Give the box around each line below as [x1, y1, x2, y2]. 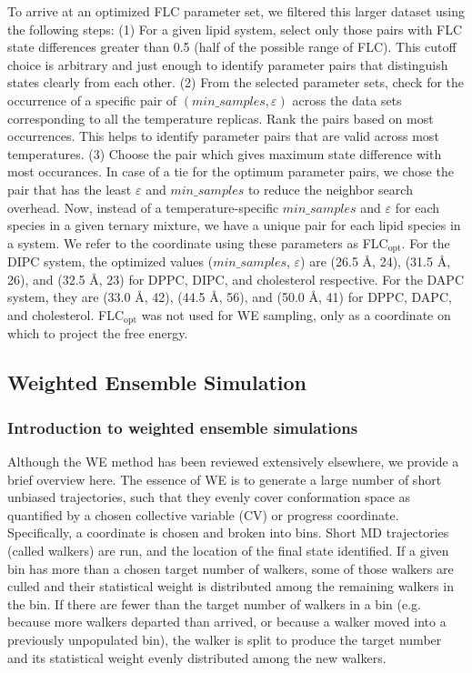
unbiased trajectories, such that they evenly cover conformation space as [7, 487, 411, 507]
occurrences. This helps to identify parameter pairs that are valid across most [7, 126, 439, 146]
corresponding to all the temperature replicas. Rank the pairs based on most [7, 108, 434, 127]
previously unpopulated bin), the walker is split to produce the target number [7, 629, 442, 648]
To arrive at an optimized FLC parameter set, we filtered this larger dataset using [7, 2, 465, 20]
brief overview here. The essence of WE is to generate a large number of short [7, 469, 442, 488]
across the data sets [292, 90, 402, 109]
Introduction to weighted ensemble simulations [7, 416, 358, 438]
